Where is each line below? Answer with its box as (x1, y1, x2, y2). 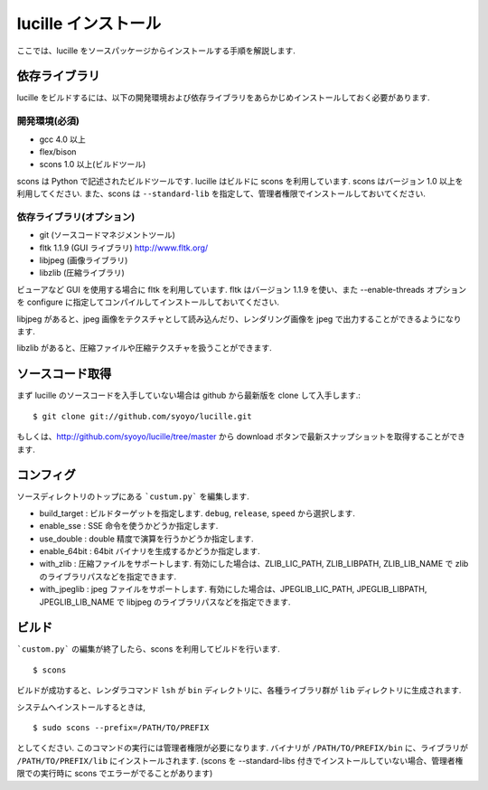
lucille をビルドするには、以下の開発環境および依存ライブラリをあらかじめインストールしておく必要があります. (16, 92, 430, 103)
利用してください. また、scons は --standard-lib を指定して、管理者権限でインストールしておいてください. (16, 188, 427, 199)
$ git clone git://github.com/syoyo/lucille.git (33, 411, 252, 421)
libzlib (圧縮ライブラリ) (39, 268, 126, 278)
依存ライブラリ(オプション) (16, 211, 136, 223)
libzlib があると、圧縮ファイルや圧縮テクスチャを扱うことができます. (16, 343, 273, 353)
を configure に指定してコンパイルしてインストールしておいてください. (16, 296, 280, 307)
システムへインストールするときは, (16, 701, 146, 712)
